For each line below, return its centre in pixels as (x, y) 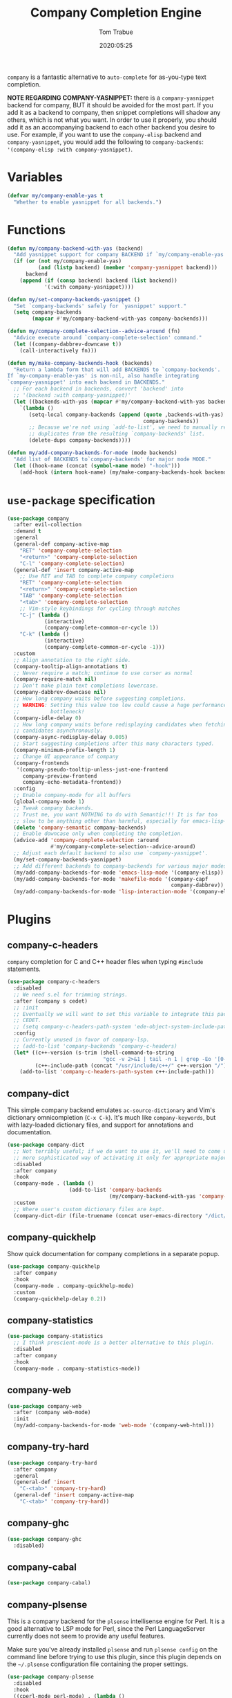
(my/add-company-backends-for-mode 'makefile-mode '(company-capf (111, 879)
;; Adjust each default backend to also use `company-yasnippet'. (111, 853)
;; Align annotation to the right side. (72, 660)
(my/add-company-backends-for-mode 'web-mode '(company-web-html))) (114, 1426)
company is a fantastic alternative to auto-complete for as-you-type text (107, 77)
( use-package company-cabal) (49, 1583)
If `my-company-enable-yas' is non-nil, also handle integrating (103, 376)
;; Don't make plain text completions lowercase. (86, 686)
